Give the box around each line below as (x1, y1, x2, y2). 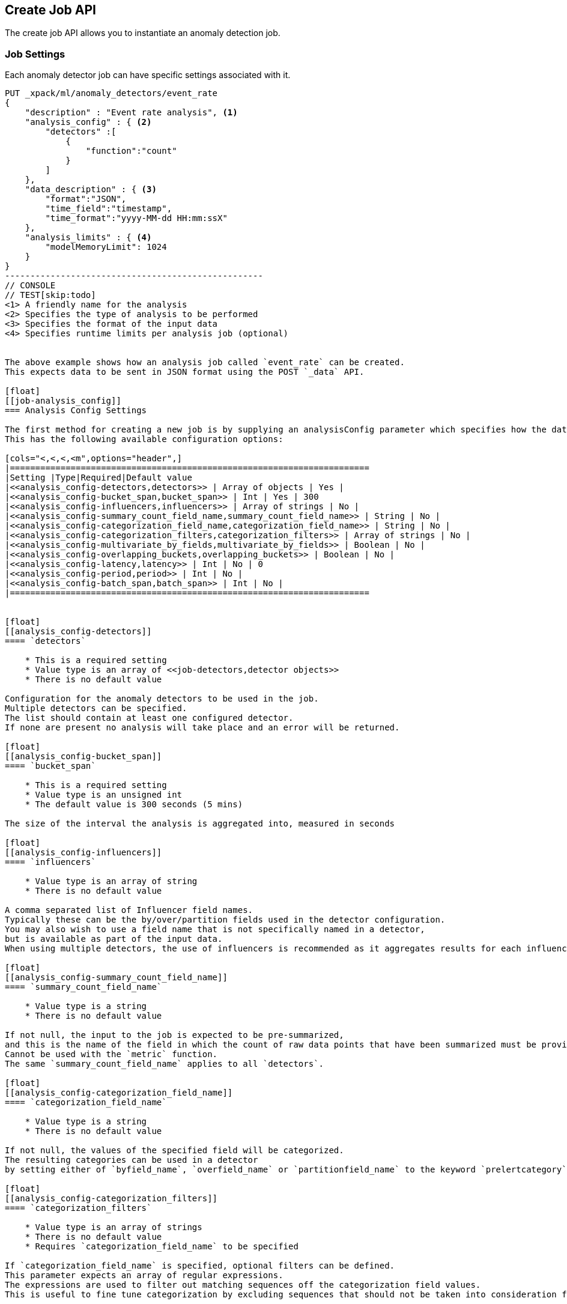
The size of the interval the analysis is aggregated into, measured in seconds (5, 819, 395, 829)
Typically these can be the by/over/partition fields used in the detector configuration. (5, 915, 446, 925)
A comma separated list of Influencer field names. (5, 905, 253, 915)
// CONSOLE (5, 281, 56, 291)
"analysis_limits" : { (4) (25, 232, 152, 243)
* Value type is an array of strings (25, 1222, 202, 1233)
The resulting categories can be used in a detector (5, 1155, 258, 1165)
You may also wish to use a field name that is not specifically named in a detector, (5, 924, 425, 935)
